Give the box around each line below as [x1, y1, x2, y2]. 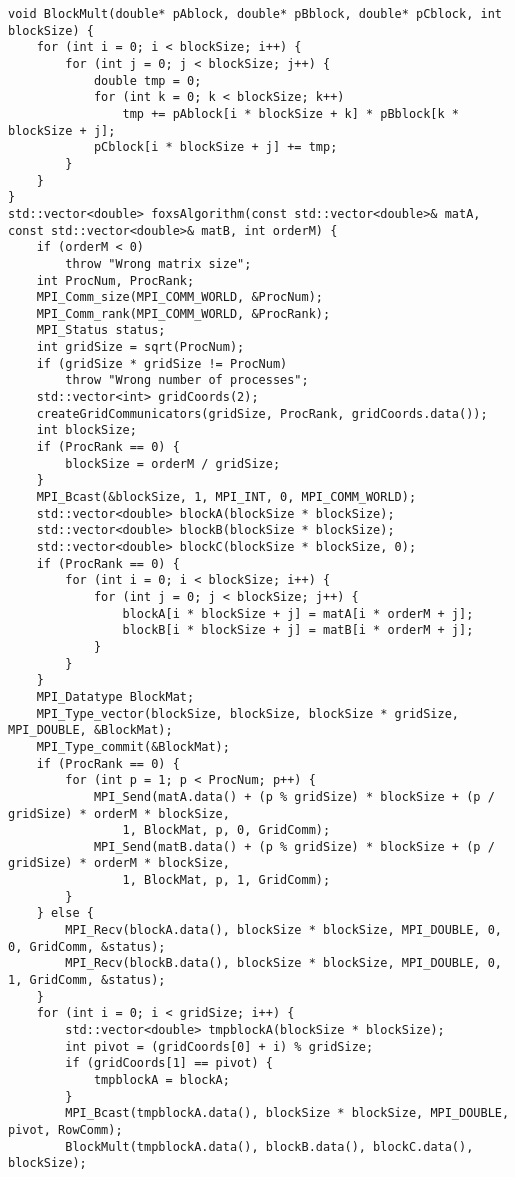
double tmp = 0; [93, 73, 202, 88]
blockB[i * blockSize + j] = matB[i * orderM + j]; [122, 623, 474, 638]
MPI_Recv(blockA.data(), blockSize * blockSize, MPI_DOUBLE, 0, [65, 923, 502, 938]
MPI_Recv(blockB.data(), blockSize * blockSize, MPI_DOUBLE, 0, [65, 956, 502, 971]
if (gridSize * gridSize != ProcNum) [36, 356, 288, 371]
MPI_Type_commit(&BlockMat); [36, 739, 230, 754]
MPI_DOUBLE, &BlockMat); [8, 723, 173, 738]
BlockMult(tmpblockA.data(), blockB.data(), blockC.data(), [65, 1139, 474, 1154]
